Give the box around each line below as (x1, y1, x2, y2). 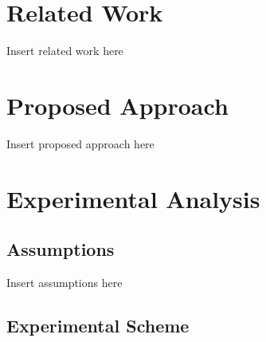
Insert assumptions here (6, 274, 123, 291)
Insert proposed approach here (6, 135, 155, 151)
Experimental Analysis (6, 182, 260, 214)
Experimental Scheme (6, 313, 190, 337)
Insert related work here (6, 42, 123, 59)
